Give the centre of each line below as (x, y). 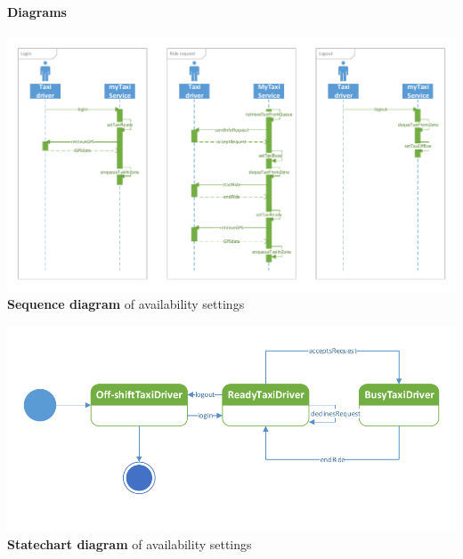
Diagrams (37, 11)
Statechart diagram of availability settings (130, 543)
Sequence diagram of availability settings (126, 304)
